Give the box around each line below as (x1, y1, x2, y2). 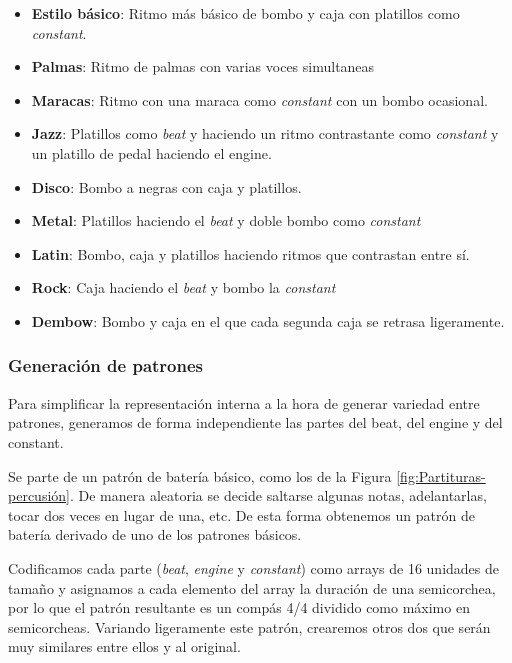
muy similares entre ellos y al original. (8, 636, 241, 657)
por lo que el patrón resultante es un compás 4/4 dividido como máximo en (8, 597, 470, 618)
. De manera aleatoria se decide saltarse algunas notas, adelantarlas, (69, 485, 487, 506)
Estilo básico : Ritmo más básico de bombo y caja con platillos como (31, 3, 460, 23)
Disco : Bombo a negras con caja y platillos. (31, 176, 302, 197)
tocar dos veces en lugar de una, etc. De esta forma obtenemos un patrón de (8, 504, 475, 525)
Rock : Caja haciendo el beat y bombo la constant (31, 277, 336, 298)
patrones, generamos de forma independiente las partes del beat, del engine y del (8, 412, 503, 433)
